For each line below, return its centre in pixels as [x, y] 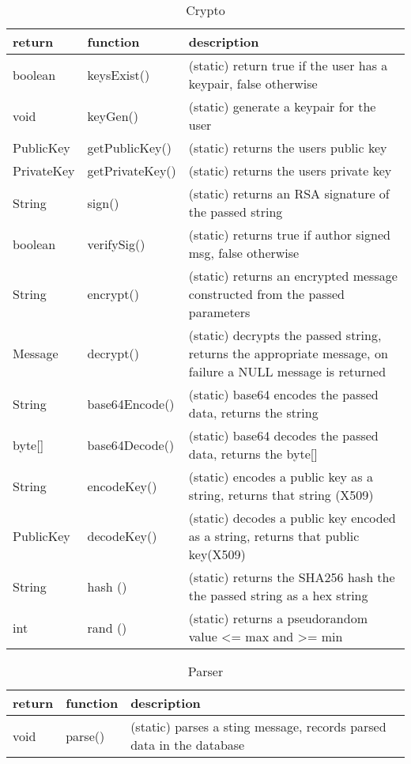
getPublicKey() [129, 148]
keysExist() [119, 74]
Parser [205, 671]
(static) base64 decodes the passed [283, 435]
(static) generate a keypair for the [282, 106]
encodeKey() [122, 486]
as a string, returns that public [274, 536]
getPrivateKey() [132, 170]
